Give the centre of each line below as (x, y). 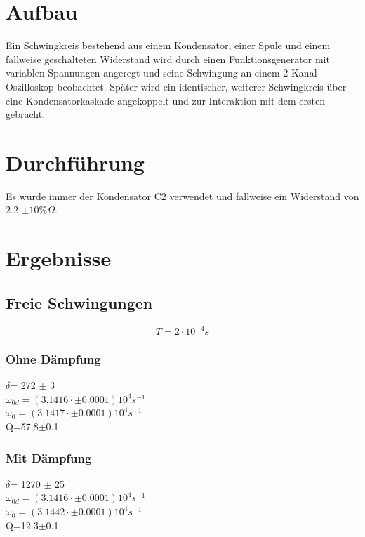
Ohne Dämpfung (53, 359)
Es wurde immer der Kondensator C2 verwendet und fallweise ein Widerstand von (182, 195)
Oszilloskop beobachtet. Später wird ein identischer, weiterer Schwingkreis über (176, 86)
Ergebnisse (59, 258)
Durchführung (75, 162)
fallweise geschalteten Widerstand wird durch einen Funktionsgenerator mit (168, 59)
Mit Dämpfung (49, 457)
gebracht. (26, 114)
